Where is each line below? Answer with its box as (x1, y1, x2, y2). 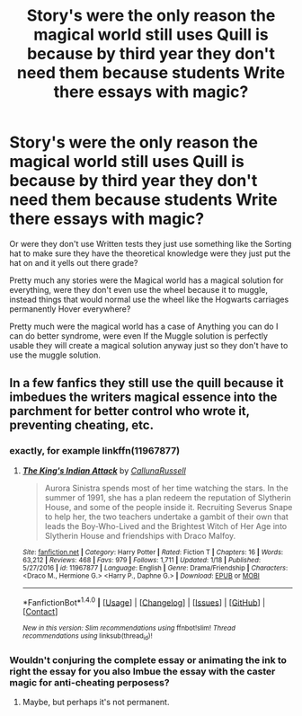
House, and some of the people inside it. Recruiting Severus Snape (44, 501, 293, 512)
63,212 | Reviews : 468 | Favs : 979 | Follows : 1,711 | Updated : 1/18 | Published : (22, 555, 262, 564)
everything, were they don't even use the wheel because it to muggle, (9, 284, 268, 295)
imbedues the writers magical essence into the (9, 390, 278, 405)
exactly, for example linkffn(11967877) (9, 445, 181, 457)
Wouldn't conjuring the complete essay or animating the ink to (9, 653, 288, 666)
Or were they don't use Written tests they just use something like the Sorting (9, 238, 292, 249)
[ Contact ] (22, 606, 58, 617)
